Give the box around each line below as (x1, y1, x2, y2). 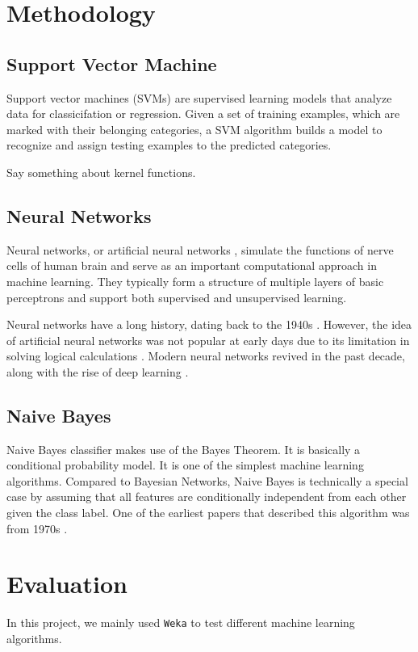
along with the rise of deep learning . (6, 363, 189, 380)
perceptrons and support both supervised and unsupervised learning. (6, 288, 347, 305)
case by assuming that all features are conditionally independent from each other (6, 488, 407, 505)
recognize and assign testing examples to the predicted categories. (6, 137, 332, 154)
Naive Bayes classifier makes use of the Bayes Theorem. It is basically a (6, 440, 361, 457)
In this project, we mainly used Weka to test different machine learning (6, 614, 355, 631)
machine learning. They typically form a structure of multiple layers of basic (6, 272, 384, 289)
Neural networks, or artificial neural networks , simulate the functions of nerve (6, 241, 394, 258)
